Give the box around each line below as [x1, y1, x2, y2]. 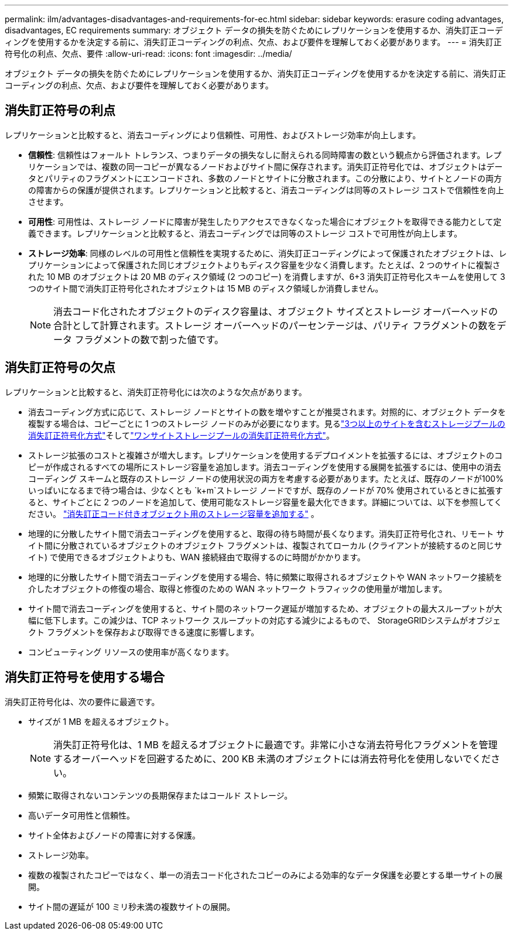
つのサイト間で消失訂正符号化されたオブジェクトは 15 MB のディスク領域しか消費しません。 [28, 283, 384, 293]
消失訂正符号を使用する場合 [5, 670, 165, 685]
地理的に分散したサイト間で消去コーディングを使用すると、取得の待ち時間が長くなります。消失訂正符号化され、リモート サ [28, 528, 505, 539]
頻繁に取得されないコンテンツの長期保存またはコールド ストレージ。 [28, 790, 293, 800]
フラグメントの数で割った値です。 [74, 333, 224, 345]
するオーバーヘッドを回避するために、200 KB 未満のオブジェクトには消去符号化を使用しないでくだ [53, 752, 491, 765]
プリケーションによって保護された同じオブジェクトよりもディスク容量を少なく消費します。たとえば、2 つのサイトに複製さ [28, 259, 501, 270]
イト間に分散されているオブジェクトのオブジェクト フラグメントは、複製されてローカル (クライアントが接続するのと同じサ [28, 540, 502, 550]
